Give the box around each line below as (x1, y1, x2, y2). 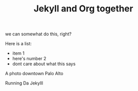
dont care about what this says (12, 61, 76, 67)
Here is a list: (5, 41, 32, 47)
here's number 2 (12, 56, 47, 62)
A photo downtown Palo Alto (5, 71, 64, 77)
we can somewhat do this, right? (5, 31, 72, 37)
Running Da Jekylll (5, 80, 43, 86)
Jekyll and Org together (33, 3, 134, 14)
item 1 (12, 50, 25, 56)
